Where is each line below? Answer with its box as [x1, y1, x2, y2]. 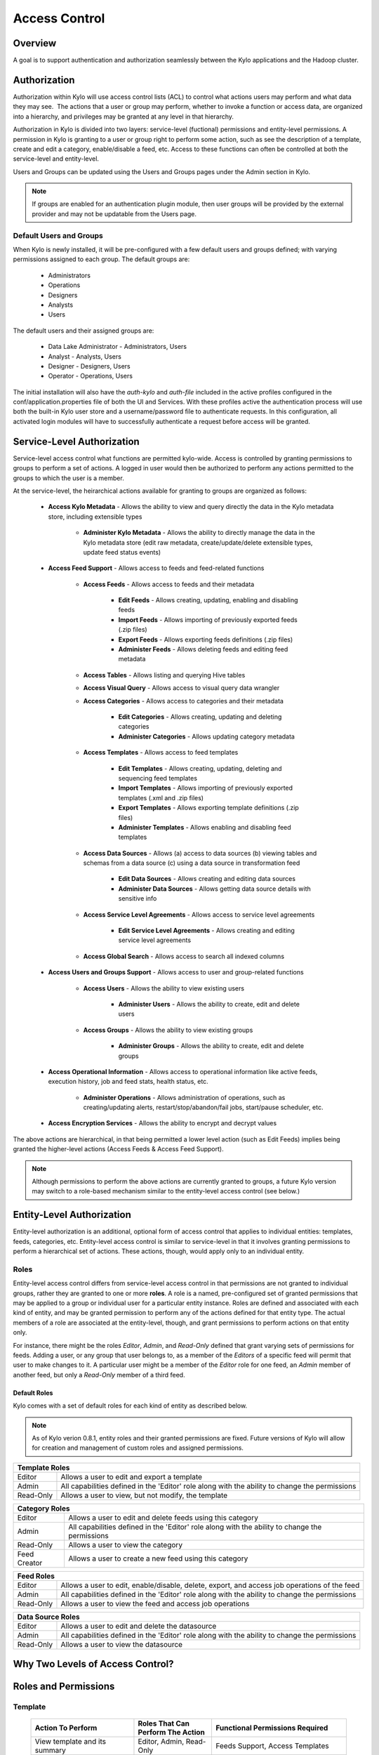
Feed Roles [17, 1571, 55, 1581]
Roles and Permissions [13, 1681, 115, 1693]
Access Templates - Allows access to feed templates [83, 748, 239, 757]
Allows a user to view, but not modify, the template [60, 1490, 228, 1500]
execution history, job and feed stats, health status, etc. [48, 1078, 208, 1086]
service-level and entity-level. [13, 154, 100, 163]
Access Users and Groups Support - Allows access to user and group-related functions [48, 968, 305, 976]
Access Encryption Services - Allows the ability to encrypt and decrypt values [48, 1119, 277, 1127]
